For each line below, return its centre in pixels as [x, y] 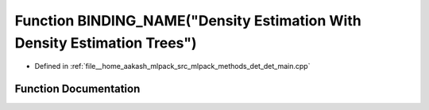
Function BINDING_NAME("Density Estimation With [188, 21]
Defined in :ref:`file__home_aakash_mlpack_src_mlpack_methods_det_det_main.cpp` [172, 66]
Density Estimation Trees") [106, 43]
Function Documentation [77, 89]
